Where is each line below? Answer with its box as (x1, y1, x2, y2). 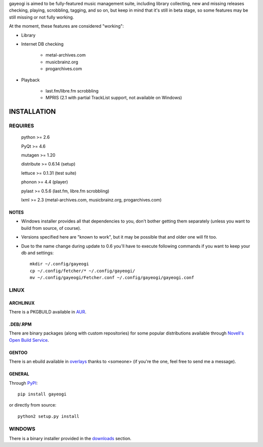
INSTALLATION (9, 108, 56, 116)
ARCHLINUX (9, 300, 35, 306)
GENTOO (9, 350, 28, 355)
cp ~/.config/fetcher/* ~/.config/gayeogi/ (30, 268, 135, 274)
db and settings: (21, 250, 54, 256)
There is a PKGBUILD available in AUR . (9, 309, 87, 315)
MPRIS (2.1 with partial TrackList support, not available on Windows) (45, 95, 182, 101)
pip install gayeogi (18, 391, 67, 397)
